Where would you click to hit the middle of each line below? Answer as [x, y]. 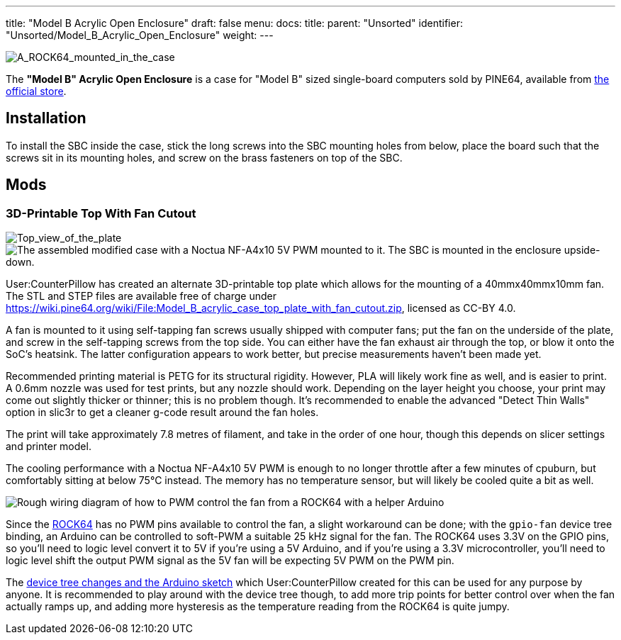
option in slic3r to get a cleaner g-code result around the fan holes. [162, 412]
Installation [46, 118]
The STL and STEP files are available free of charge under [141, 296]
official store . [36, 91]
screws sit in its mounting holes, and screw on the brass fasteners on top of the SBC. [204, 157]
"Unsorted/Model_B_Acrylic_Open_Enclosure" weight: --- [140, 35]
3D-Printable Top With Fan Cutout [101, 213]
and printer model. [49, 447]
